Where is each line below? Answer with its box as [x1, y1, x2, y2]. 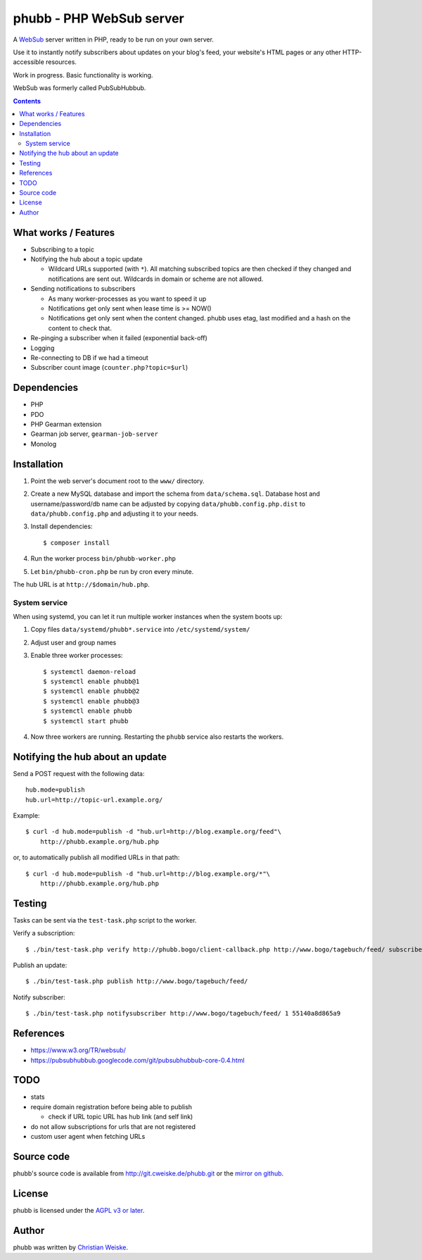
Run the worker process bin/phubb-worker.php [30, 554, 176, 563]
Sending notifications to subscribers [30, 285, 136, 293]
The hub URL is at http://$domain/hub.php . [13, 580, 151, 588]
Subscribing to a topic [30, 245, 95, 254]
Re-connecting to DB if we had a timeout [30, 354, 149, 362]
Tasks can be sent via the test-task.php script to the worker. [13, 916, 197, 924]
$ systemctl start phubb [43, 717, 129, 725]
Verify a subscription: [13, 929, 75, 937]
